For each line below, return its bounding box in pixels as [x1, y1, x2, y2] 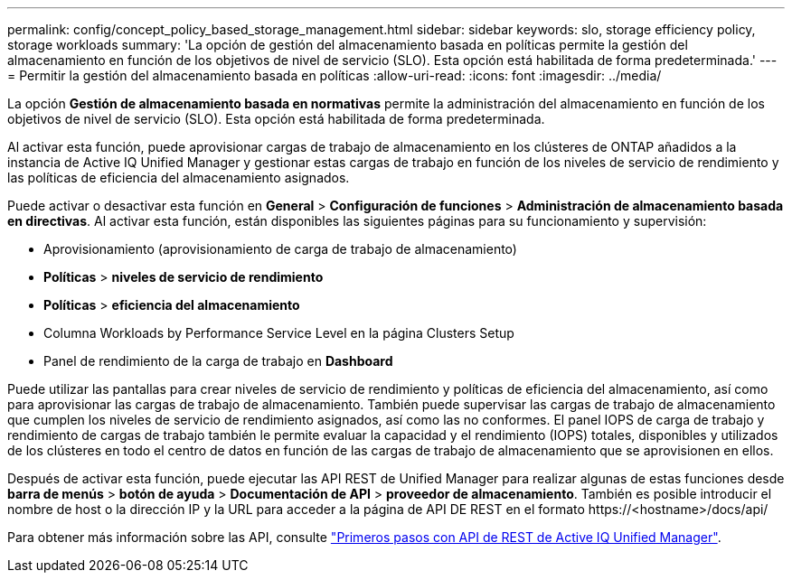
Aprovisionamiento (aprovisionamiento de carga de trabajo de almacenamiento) [43, 241, 517, 257]
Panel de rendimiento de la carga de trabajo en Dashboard [43, 353, 393, 369]
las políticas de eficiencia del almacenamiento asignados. [7, 170, 350, 185]
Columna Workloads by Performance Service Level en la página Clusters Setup [43, 325, 514, 341]
